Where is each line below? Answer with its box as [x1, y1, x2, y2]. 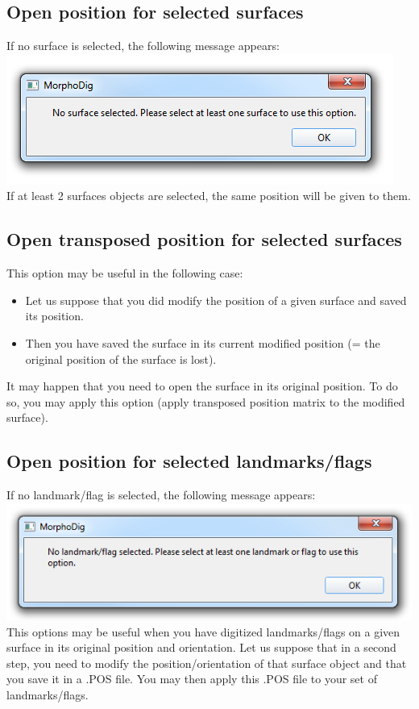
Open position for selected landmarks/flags [6, 448, 372, 473]
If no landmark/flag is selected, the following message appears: [6, 486, 316, 503]
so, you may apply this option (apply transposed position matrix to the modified [6, 393, 405, 410]
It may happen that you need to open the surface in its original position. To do [6, 377, 398, 394]
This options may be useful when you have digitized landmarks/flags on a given [6, 623, 400, 640]
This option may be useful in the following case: [6, 265, 243, 282]
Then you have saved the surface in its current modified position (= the [25, 334, 380, 351]
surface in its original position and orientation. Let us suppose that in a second [6, 639, 396, 656]
